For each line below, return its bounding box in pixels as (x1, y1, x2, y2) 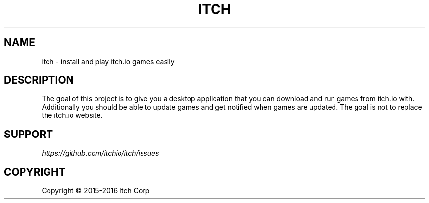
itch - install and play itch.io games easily (42, 57, 175, 66)
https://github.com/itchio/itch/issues (42, 149, 159, 158)
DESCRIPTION (4, 74, 74, 87)
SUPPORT (4, 128, 53, 140)
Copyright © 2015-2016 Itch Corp (42, 186, 150, 195)
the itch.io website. (42, 111, 103, 120)
